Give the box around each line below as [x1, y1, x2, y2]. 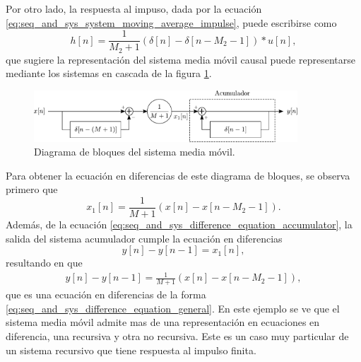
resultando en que [6, 255, 83, 270]
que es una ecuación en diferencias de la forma [6, 287, 206, 302]
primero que [6, 182, 58, 197]
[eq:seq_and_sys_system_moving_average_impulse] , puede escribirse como [6, 15, 337, 30]
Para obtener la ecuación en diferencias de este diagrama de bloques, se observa [6, 168, 350, 182]
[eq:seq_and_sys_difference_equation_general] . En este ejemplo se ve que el [6, 300, 340, 315]
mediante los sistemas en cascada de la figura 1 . [6, 66, 212, 81]
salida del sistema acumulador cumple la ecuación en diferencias [6, 230, 283, 245]
